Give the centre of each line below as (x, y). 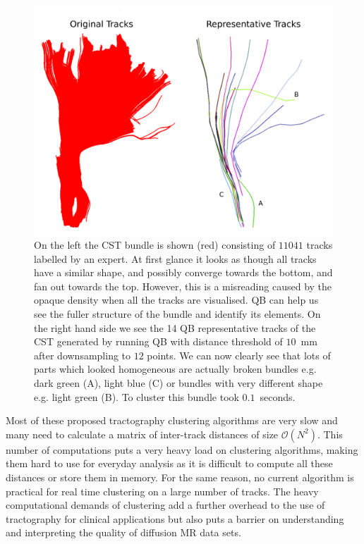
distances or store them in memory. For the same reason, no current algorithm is (180, 477)
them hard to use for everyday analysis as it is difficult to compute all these (169, 463)
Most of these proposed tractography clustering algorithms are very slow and (172, 420)
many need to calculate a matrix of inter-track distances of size (142, 434)
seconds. (278, 396)
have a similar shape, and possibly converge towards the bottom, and (183, 272)
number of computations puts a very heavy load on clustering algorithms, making (182, 449)
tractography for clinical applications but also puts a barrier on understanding (175, 518)
